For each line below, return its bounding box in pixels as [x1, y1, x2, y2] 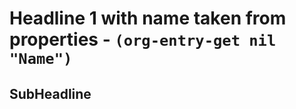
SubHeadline [9, 85, 92, 102]
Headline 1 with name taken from [9, 7, 287, 30]
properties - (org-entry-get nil [9, 28, 277, 51]
